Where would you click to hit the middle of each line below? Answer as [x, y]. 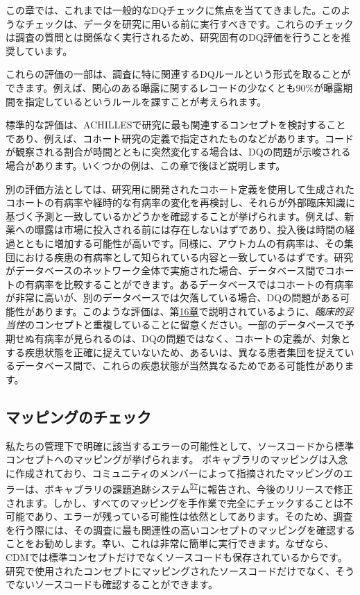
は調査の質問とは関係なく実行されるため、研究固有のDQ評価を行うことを [173, 37]
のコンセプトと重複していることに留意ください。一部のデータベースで [185, 325]
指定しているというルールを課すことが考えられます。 [146, 101]
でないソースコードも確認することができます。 [112, 584]
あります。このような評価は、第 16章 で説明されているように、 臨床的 [189, 311]
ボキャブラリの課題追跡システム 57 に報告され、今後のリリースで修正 [198, 488]
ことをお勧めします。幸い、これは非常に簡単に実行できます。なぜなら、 [170, 543]
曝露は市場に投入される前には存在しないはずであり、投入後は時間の [190, 229]
